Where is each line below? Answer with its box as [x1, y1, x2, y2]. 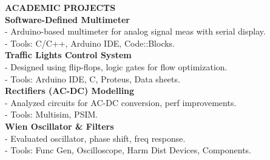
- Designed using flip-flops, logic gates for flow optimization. [5, 60, 228, 73]
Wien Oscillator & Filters [5, 119, 114, 132]
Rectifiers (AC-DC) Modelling [5, 84, 135, 97]
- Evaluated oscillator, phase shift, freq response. [5, 132, 186, 144]
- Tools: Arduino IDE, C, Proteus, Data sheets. [5, 72, 180, 85]
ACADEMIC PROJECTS [5, 1, 116, 13]
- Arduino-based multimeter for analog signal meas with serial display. [5, 25, 266, 38]
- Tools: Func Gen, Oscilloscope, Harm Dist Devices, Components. [5, 144, 251, 156]
